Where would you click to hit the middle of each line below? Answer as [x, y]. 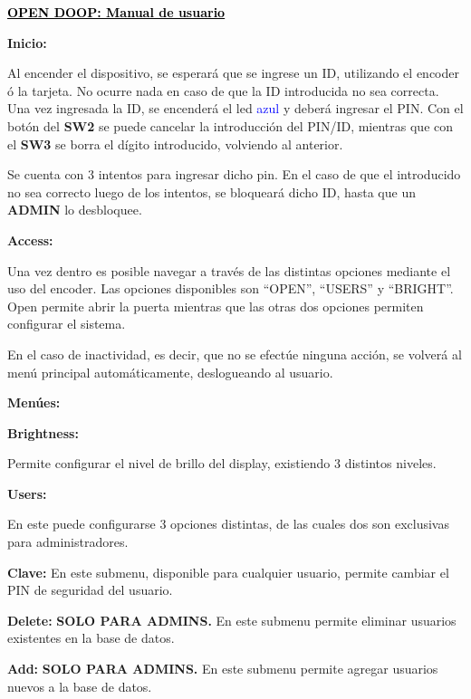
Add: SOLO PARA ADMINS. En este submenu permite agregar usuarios [223, 669]
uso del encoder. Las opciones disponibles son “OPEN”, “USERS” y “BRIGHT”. [231, 288]
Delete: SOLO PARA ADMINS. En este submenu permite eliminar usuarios [232, 620]
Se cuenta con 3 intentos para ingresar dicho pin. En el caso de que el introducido [234, 174]
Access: [30, 239]
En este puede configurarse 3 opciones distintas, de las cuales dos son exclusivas [228, 524]
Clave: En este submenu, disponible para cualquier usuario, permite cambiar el [228, 572]
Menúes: [34, 402]
